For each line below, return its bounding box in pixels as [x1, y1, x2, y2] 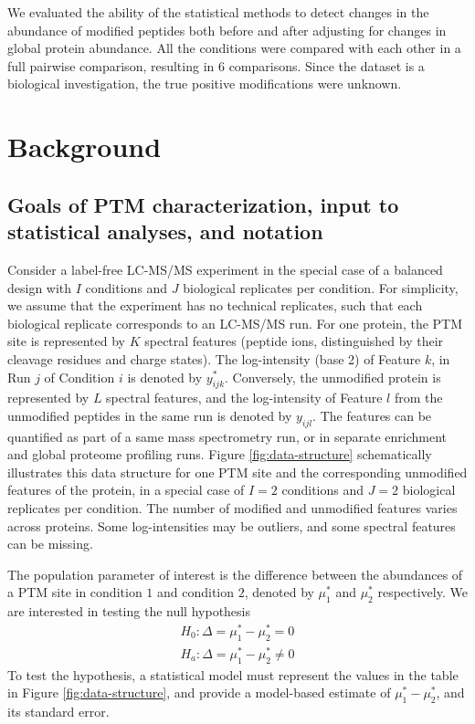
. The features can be [312, 405, 432, 425]
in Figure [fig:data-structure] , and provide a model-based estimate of [7, 683, 391, 702]
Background [7, 128, 162, 165]
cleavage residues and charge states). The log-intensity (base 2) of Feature [7, 349, 421, 368]
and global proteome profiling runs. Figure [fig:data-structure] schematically [7, 445, 432, 464]
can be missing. [7, 534, 93, 553]
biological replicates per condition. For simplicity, [183, 278, 459, 297]
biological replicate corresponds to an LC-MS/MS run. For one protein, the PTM [7, 313, 463, 332]
